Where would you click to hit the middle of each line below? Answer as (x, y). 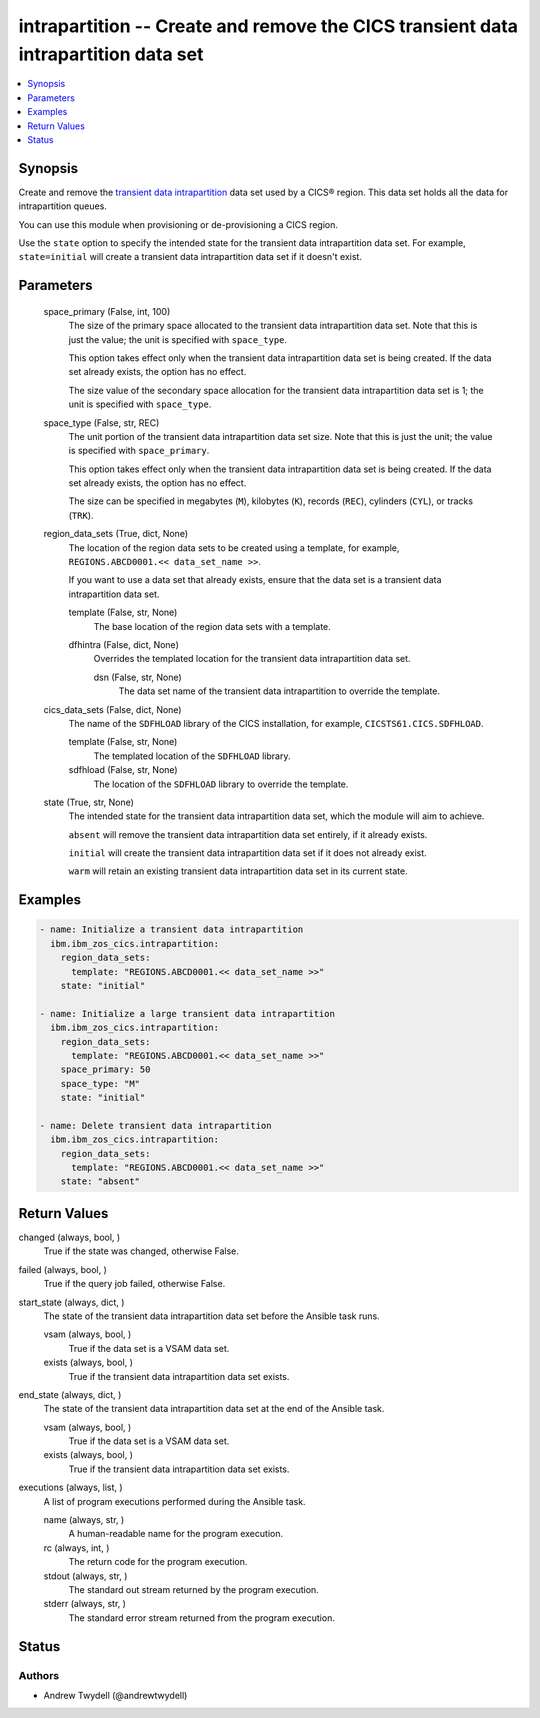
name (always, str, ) (84, 1520)
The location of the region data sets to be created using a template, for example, (234, 547)
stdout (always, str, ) (85, 1576)
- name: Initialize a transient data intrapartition (171, 929)
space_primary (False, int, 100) (107, 311)
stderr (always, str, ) (85, 1604)
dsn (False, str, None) (137, 677)
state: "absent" (100, 1181)
